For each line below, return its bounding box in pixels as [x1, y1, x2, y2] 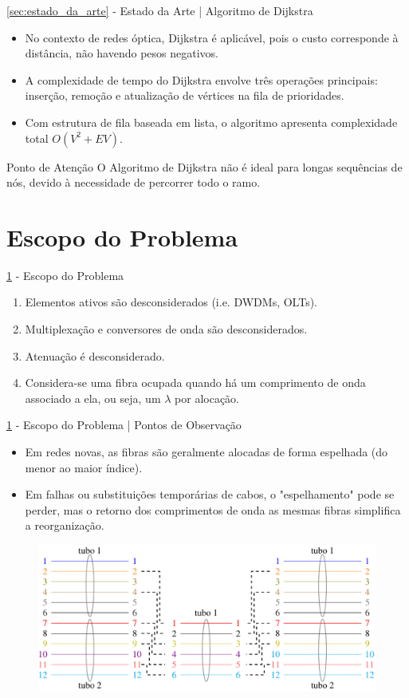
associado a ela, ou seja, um [25, 389, 161, 406]
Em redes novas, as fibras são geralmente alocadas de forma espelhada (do [25, 444, 388, 460]
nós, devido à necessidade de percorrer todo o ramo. [6, 174, 261, 191]
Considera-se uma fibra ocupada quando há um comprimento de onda [25, 374, 366, 391]
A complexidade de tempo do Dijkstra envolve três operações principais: [25, 71, 378, 88]
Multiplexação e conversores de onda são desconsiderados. [25, 321, 308, 337]
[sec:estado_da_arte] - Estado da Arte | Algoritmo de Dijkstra [6, 2, 313, 18]
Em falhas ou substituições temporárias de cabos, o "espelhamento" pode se [25, 486, 395, 503]
